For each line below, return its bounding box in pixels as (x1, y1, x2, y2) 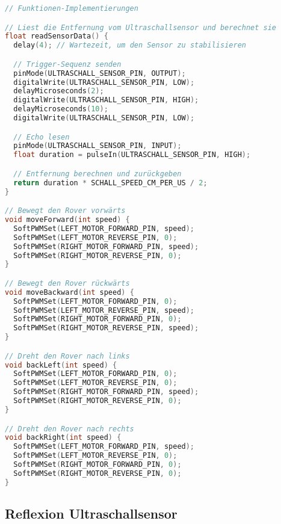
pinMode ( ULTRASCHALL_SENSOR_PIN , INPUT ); (13, 141, 182, 150)
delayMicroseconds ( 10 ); (13, 105, 108, 114)
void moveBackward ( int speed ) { (5, 288, 134, 297)
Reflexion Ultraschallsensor (5, 504, 178, 523)
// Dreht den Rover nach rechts (5, 424, 134, 433)
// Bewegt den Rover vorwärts (5, 206, 126, 215)
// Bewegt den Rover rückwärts (5, 279, 130, 288)
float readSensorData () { (5, 32, 108, 41)
